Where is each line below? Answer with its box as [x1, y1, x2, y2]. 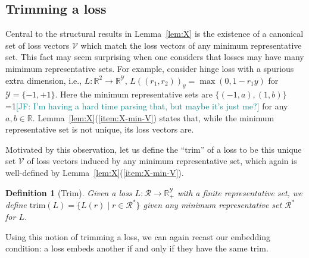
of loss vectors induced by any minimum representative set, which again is [27, 155, 297, 167]
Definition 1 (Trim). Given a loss [5, 186, 132, 199]
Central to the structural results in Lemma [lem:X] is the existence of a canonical [5, 27, 304, 40]
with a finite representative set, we [177, 186, 302, 199]
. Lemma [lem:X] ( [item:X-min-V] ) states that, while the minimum [32, 111, 274, 124]
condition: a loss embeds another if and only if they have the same [5, 242, 248, 254]
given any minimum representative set [143, 199, 282, 211]
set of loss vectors [5, 39, 70, 51]
